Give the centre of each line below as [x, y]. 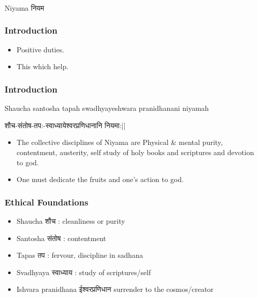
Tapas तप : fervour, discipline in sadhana [80, 255]
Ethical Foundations [47, 202]
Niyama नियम [24, 7]
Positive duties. [40, 49]
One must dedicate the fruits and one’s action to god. [100, 179]
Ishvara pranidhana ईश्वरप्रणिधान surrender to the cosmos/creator [115, 289]
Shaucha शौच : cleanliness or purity [71, 220]
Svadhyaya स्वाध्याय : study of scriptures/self [84, 272]
